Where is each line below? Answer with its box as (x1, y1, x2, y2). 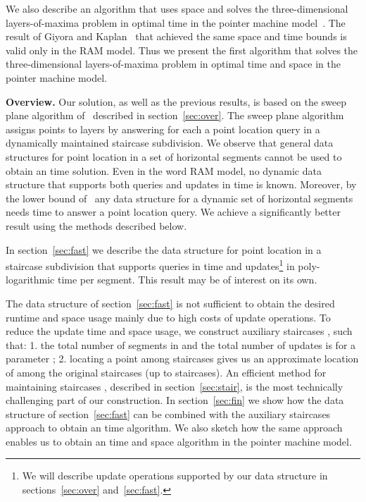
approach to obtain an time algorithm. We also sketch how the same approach (6, 420, 343, 435)
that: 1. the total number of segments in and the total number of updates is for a (6, 337, 356, 352)
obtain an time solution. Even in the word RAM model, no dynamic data (6, 163, 322, 178)
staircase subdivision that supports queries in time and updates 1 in (6, 257, 295, 273)
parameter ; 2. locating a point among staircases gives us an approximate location (6, 351, 359, 366)
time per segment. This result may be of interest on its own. (57, 272, 317, 287)
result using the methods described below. (6, 218, 187, 233)
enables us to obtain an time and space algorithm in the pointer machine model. (6, 434, 352, 448)
